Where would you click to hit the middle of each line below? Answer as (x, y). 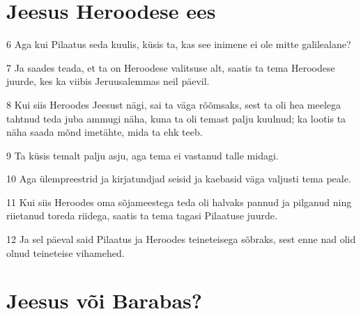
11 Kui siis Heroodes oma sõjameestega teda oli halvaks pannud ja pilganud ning (179, 202)
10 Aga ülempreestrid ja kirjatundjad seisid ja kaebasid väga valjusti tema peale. (179, 179)
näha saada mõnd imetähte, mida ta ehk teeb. (105, 132)
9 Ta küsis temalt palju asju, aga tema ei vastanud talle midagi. (143, 155)
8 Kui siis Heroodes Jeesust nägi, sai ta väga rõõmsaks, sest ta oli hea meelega (174, 104)
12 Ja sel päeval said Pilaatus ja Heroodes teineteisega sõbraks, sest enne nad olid (181, 239)
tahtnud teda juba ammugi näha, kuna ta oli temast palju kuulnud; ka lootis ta (176, 118)
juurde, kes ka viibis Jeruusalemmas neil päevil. (108, 81)
